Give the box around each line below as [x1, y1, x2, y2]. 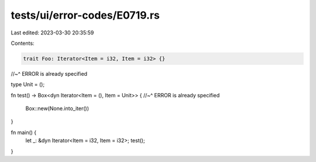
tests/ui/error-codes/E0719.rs [11, 9, 160, 22]
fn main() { [11, 129, 37, 136]
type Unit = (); [11, 81, 45, 88]
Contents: [11, 40, 35, 47]
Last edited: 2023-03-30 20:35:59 [11, 29, 94, 36]
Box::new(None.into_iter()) [25, 105, 90, 112]
